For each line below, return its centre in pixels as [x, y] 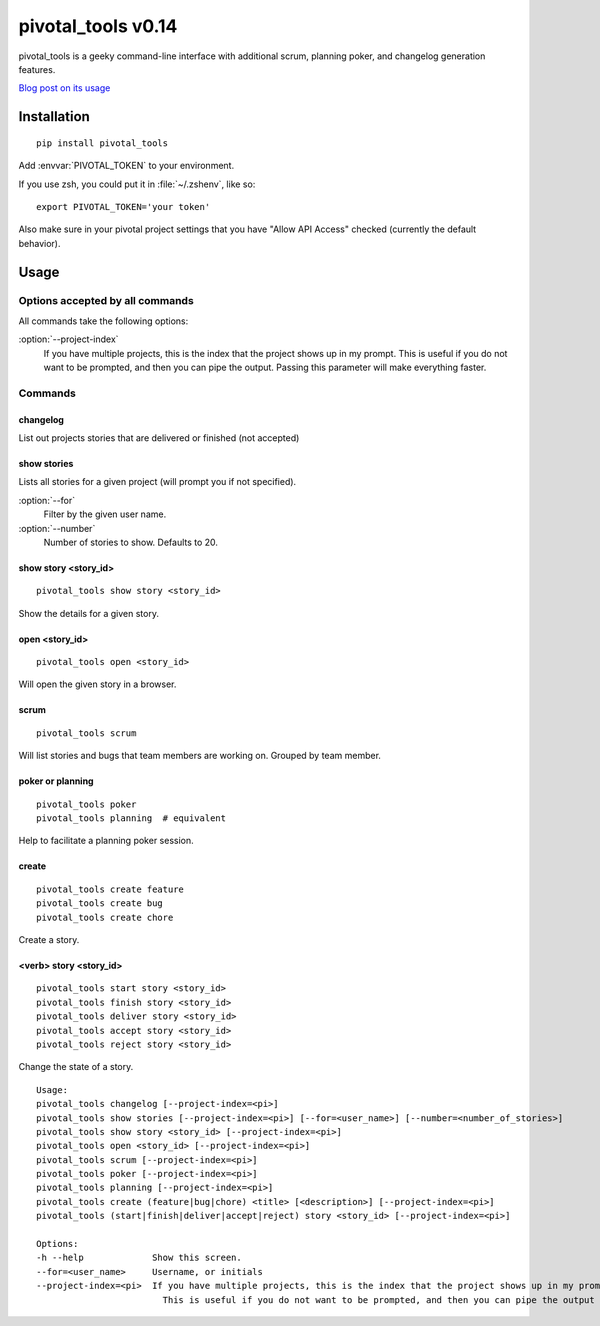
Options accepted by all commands [106, 301]
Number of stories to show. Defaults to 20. [131, 542]
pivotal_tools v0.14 [98, 26]
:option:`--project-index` [68, 339]
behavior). [39, 243]
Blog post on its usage [64, 88]
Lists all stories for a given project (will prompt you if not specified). [157, 482]
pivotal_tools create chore [105, 917]
